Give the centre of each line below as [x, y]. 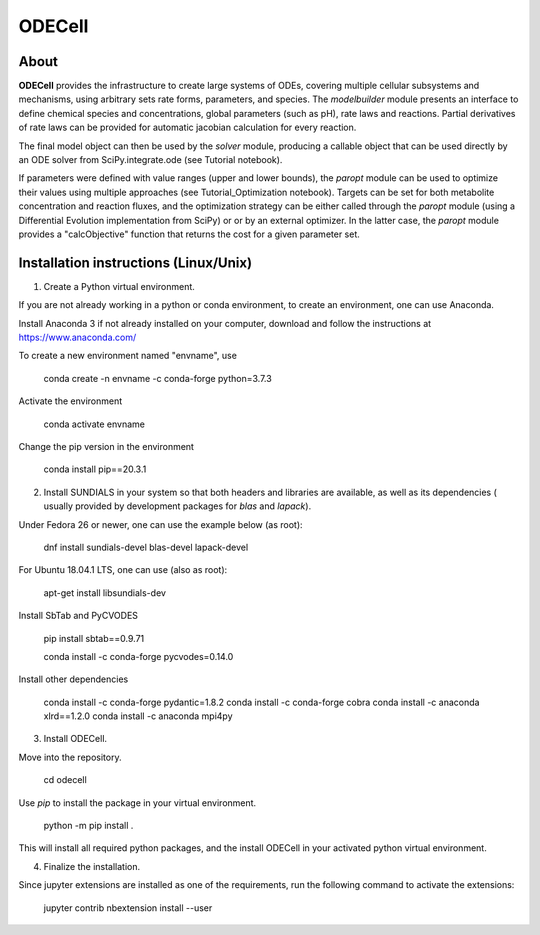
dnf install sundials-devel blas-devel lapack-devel [146, 547]
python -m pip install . [88, 826]
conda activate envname [94, 424]
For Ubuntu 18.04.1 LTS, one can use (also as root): [123, 570]
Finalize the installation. [92, 866]
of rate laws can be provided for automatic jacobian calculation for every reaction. [187, 127]
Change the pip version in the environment [106, 446]
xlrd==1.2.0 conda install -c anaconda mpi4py [138, 716]
